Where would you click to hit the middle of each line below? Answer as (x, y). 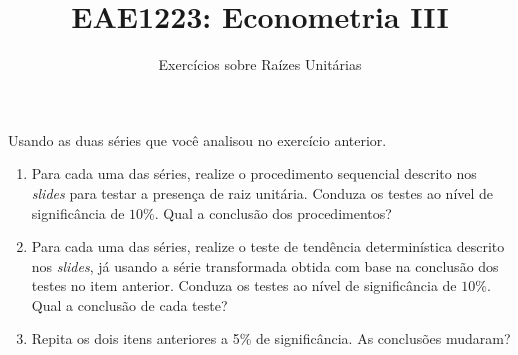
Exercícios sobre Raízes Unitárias (260, 64)
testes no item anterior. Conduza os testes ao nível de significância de (244, 285)
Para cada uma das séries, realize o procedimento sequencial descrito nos (254, 173)
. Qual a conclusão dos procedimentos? (273, 212)
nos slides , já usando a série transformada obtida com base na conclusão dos (265, 265)
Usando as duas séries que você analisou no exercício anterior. (197, 139)
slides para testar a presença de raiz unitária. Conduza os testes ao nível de (262, 192)
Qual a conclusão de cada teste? (129, 304)
